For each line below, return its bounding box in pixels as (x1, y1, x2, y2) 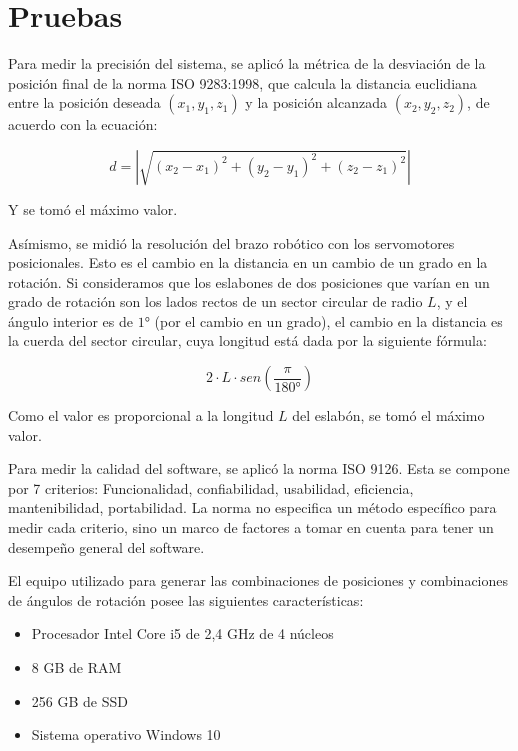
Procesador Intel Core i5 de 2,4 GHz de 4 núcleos (31, 623, 334, 644)
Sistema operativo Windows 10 (31, 724, 221, 745)
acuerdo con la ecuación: (8, 114, 158, 135)
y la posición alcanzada (245, 92, 388, 113)
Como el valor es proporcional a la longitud (8, 405, 274, 426)
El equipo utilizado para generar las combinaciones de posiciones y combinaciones (8, 570, 509, 591)
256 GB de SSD (31, 690, 128, 711)
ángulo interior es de (8, 310, 133, 331)
